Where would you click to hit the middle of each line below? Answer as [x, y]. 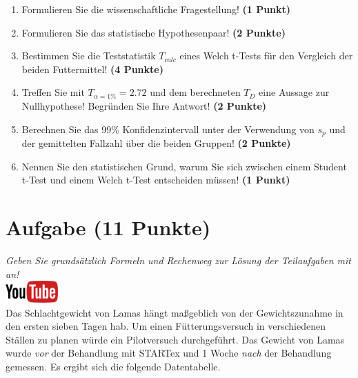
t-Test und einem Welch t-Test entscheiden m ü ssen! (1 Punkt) [156, 180]
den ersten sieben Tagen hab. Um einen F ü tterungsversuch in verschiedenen [166, 326]
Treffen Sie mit [53, 92]
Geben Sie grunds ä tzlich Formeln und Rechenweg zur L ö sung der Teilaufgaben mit [178, 260]
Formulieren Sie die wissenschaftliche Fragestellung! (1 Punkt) [156, 9]
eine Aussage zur [294, 92]
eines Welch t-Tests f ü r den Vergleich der [266, 56]
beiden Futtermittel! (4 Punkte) [92, 69]
